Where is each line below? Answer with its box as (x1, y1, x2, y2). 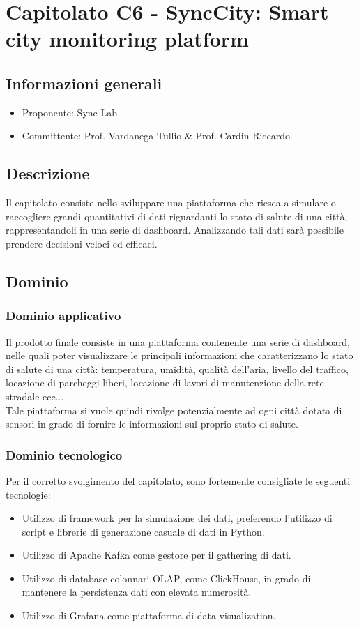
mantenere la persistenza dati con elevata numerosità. (22, 584, 252, 599)
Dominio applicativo (6, 307, 121, 324)
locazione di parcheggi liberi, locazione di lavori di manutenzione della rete (6, 375, 324, 390)
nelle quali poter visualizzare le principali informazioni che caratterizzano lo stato (6, 348, 353, 363)
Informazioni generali (6, 72, 162, 93)
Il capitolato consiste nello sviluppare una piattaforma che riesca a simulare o (6, 195, 336, 210)
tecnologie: (6, 487, 51, 501)
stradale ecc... (6, 388, 64, 403)
